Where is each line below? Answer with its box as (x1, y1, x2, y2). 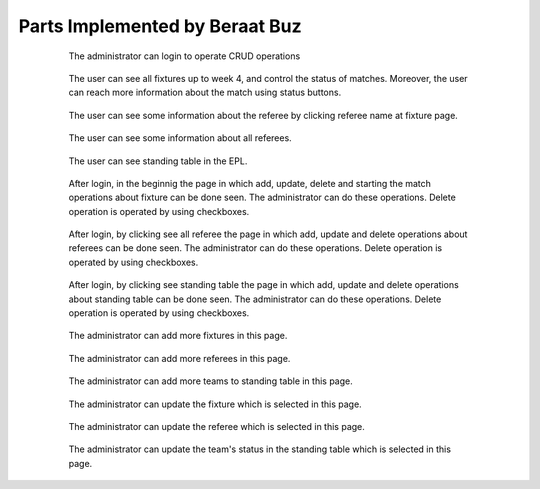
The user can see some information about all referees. (68, 132, 292, 144)
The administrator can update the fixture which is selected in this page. (68, 398, 362, 410)
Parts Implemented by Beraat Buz (18, 15, 302, 37)
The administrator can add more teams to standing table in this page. (68, 375, 354, 387)
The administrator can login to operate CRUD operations (68, 50, 301, 62)
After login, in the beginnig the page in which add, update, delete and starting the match (68, 177, 432, 189)
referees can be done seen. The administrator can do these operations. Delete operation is (68, 242, 443, 254)
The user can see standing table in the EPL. (68, 155, 248, 167)
